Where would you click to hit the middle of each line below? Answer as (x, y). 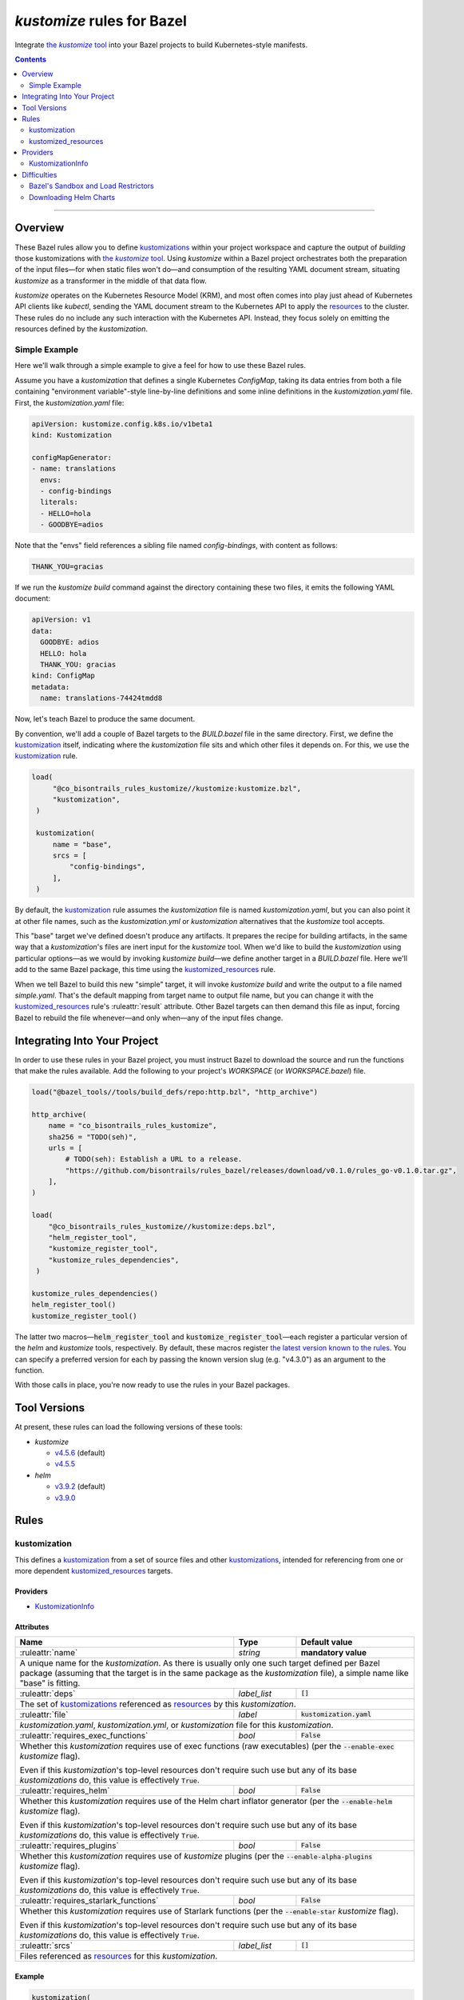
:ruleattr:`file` (44, 1714)
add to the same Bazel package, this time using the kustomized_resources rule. (145, 970)
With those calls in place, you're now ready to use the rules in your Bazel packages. (153, 1385)
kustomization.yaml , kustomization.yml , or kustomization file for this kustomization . (176, 1725)
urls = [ (65, 1148)
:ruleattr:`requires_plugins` (69, 1846)
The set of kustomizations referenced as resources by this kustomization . (158, 1704)
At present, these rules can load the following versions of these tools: (129, 1427)
